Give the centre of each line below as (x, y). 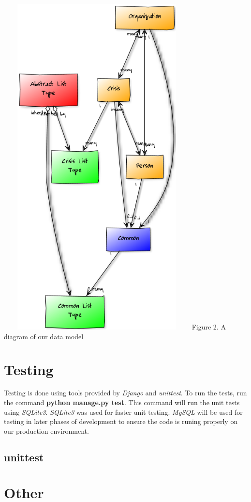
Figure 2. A (209, 327)
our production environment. (46, 431)
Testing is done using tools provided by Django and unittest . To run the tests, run (125, 393)
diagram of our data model (44, 336)
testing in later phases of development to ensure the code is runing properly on (121, 421)
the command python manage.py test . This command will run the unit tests (122, 402)
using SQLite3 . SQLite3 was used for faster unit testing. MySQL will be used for (123, 412)
